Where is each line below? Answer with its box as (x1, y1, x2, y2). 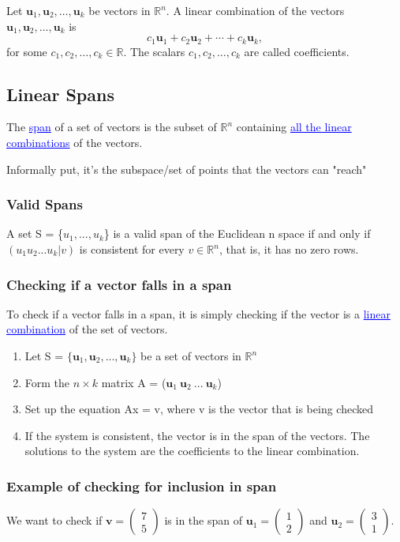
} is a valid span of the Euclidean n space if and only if (103, 225, 371, 242)
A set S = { (6, 225, 64, 242)
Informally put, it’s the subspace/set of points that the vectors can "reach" (6, 160, 367, 177)
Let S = (24, 348, 64, 364)
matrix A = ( (101, 374, 166, 390)
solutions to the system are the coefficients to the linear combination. (24, 442, 360, 459)
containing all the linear (236, 119, 352, 135)
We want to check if (6, 512, 103, 529)
